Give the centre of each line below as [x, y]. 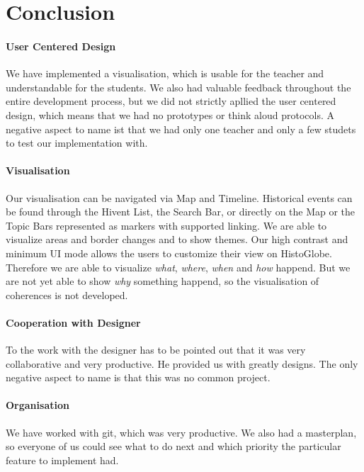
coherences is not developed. [67, 294]
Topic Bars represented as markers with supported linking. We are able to [166, 225]
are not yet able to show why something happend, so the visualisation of [163, 281]
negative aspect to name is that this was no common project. [138, 377]
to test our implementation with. [77, 143]
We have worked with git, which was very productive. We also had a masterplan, [181, 432]
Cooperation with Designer [73, 322]
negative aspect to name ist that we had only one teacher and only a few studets [181, 129]
